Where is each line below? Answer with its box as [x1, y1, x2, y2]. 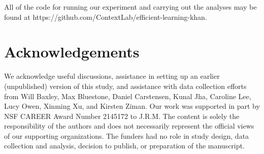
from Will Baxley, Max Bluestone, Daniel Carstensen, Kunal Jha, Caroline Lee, [4, 90, 251, 101]
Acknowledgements [4, 41, 140, 62]
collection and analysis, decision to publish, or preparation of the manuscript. [4, 140, 245, 151]
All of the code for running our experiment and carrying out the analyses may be [4, 2, 257, 12]
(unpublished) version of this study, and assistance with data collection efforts [4, 80, 247, 91]
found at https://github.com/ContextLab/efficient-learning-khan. [4, 11, 207, 22]
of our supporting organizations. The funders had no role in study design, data [4, 130, 249, 141]
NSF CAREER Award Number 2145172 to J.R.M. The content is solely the [4, 110, 240, 121]
